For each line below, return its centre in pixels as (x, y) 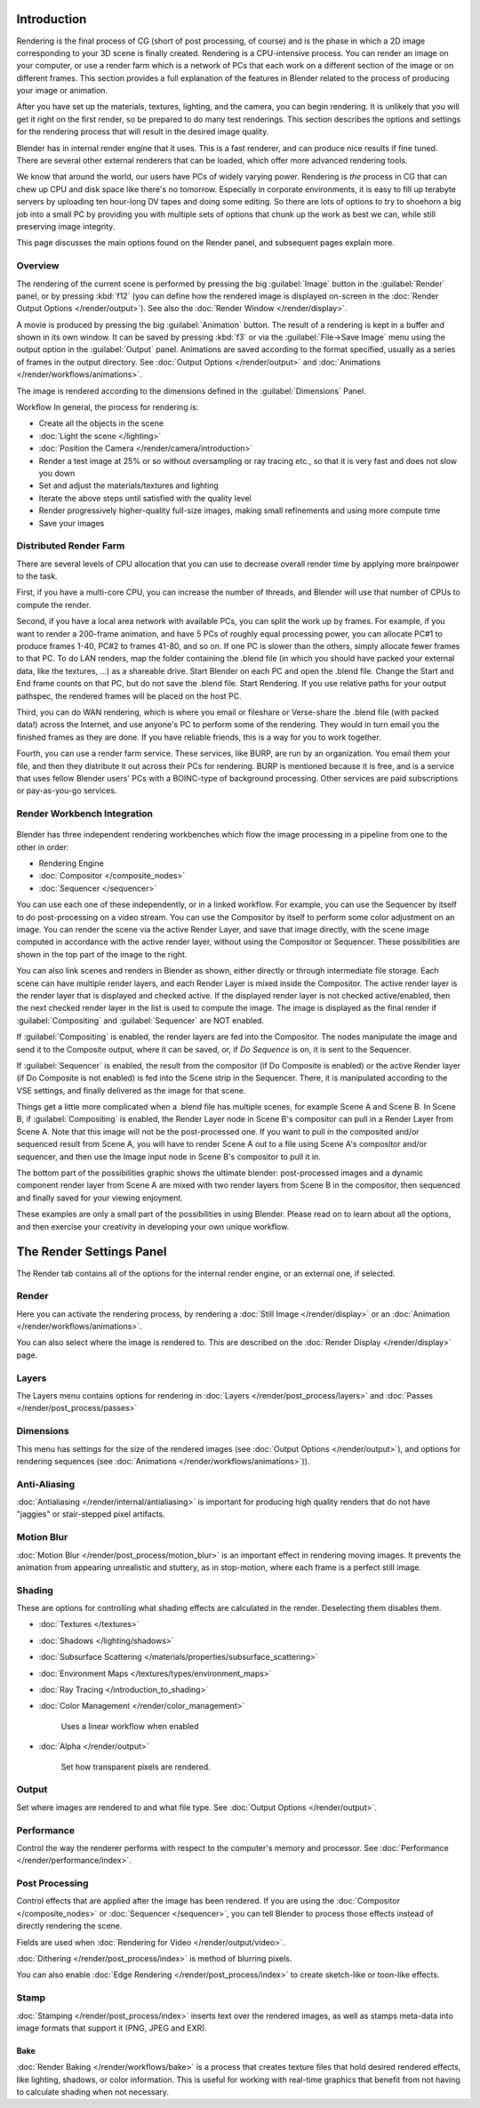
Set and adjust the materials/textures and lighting (129, 485)
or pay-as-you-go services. (67, 790)
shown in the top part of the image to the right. (102, 954)
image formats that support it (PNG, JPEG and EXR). (112, 2028)
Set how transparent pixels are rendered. (136, 1767)
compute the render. (54, 605)
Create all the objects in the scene (101, 423)
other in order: (43, 847)
